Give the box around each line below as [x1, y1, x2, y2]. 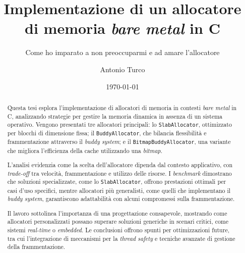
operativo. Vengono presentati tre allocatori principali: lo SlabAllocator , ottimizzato [7, 120, 232, 129]
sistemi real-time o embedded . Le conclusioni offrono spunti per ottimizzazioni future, [7, 226, 229, 234]
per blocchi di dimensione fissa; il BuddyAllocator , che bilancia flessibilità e [7, 129, 207, 137]
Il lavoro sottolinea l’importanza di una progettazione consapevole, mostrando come [7, 209, 227, 217]
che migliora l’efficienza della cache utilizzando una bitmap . [7, 146, 162, 155]
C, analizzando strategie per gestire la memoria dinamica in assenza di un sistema [7, 112, 223, 120]
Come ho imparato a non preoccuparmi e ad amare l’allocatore [25, 47, 220, 58]
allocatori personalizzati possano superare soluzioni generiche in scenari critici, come [7, 217, 229, 226]
